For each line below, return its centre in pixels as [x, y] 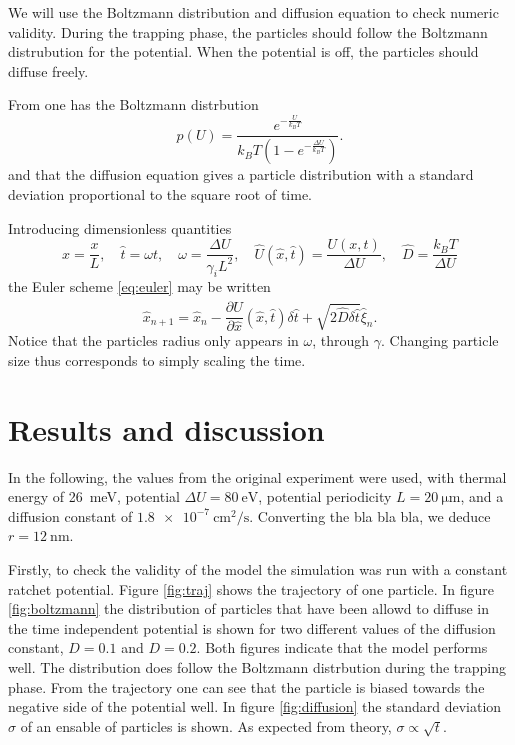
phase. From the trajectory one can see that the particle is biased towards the [246, 686]
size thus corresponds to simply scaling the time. [157, 359]
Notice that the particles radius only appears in [153, 340]
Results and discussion [166, 428]
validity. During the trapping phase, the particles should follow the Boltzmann [248, 31]
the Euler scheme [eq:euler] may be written [139, 286]
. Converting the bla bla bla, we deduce [370, 515]
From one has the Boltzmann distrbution [133, 104]
